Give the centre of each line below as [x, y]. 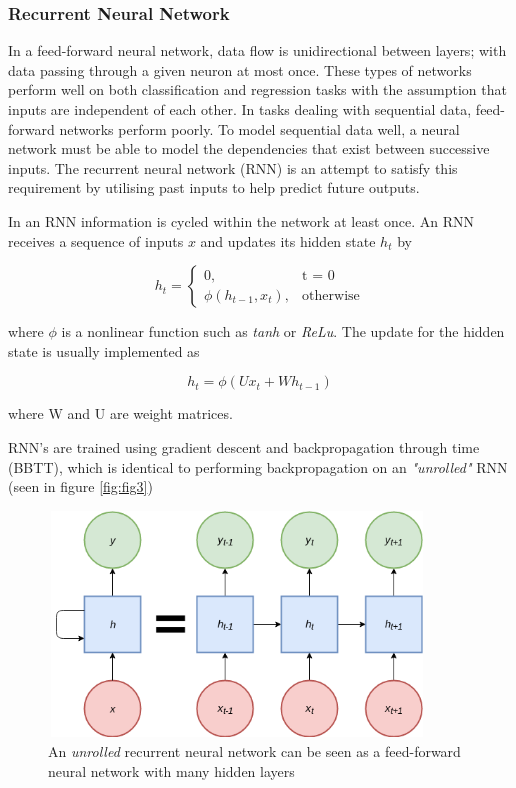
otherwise [331, 295]
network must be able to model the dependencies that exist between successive [249, 148]
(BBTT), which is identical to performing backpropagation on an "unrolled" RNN [258, 466]
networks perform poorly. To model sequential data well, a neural [259, 128]
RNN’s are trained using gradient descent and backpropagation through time [244, 446]
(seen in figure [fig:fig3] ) [80, 486]
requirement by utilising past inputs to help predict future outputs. [214, 187]
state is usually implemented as [104, 350]
